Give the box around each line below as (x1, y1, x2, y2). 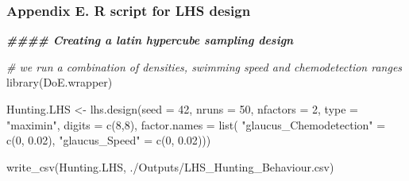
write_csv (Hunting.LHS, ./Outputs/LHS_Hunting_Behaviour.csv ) (6, 158, 334, 175)
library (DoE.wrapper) (6, 74, 113, 90)
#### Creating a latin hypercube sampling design (6, 32, 294, 48)
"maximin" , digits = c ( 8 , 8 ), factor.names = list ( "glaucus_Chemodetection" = (6, 116, 386, 133)
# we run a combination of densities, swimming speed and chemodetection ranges (6, 58, 403, 75)
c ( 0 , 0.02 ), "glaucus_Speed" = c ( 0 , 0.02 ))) (6, 132, 211, 148)
